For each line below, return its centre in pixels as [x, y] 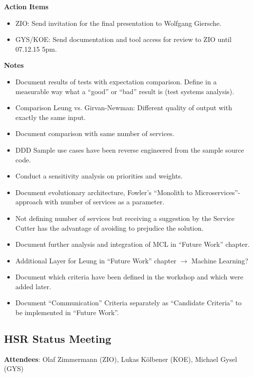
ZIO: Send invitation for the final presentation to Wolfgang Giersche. [118, 23]
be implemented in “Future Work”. [67, 312]
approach [29, 202]
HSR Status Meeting [58, 339]
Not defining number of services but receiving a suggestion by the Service [125, 218]
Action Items [26, 6]
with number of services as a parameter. [105, 202]
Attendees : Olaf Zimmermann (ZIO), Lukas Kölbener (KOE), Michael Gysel [121, 359]
